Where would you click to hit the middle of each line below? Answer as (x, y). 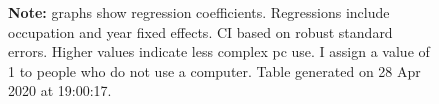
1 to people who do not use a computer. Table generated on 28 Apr (214, 70)
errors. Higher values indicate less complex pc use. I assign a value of (219, 51)
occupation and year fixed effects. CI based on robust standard (200, 31)
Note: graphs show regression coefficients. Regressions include (199, 12)
